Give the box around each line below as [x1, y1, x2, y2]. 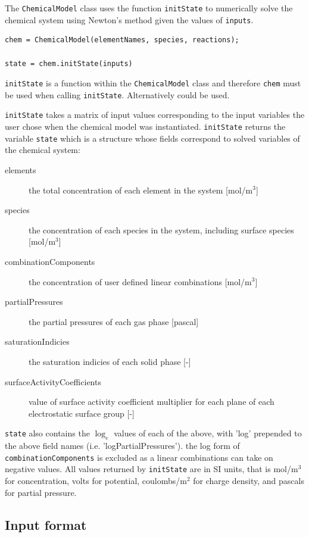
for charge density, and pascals [193, 474, 304, 486]
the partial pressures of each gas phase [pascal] [29, 315, 199, 327]
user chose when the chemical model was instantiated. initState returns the [5, 120, 286, 133]
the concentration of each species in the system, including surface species [29, 223, 294, 236]
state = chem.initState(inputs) [5, 59, 133, 68]
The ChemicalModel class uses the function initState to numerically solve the [5, 2, 293, 14]
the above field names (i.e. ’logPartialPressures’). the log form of [5, 439, 240, 452]
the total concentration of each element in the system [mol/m [29, 183, 253, 196]
